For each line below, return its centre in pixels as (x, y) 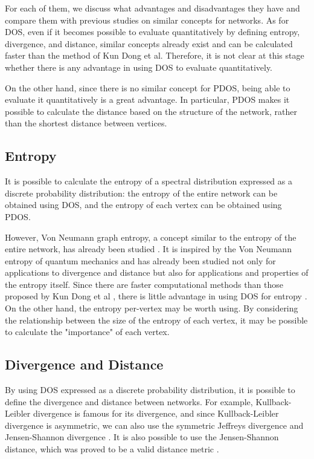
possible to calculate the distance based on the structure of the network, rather (151, 111)
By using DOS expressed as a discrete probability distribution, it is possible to (150, 390)
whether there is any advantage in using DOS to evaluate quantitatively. (139, 67)
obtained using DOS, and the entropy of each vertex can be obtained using (143, 205)
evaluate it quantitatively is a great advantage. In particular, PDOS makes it (147, 99)
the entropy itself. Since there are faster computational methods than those (144, 284)
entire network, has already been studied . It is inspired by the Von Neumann (148, 249)
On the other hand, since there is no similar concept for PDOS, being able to (148, 87)
